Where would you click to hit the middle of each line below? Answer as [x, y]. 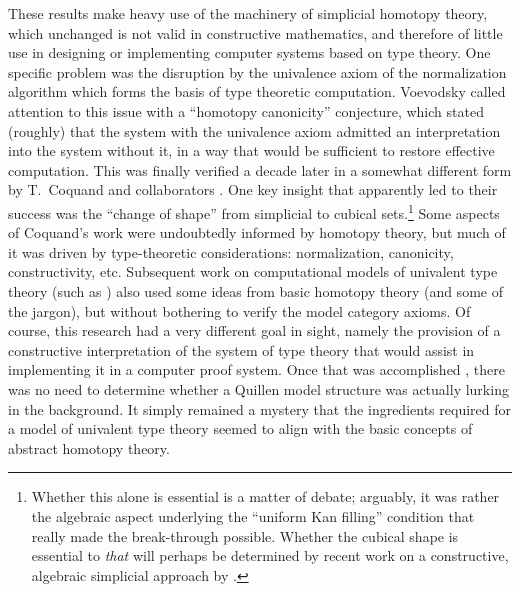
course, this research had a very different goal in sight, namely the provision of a [254, 330]
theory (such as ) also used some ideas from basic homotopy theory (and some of [255, 290]
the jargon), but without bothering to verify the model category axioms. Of [239, 310]
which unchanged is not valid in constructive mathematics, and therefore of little [255, 32]
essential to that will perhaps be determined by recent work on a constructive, [270, 555]
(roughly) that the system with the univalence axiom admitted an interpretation [254, 130]
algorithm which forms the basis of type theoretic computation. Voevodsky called [257, 91]
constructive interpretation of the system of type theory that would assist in [241, 349]
